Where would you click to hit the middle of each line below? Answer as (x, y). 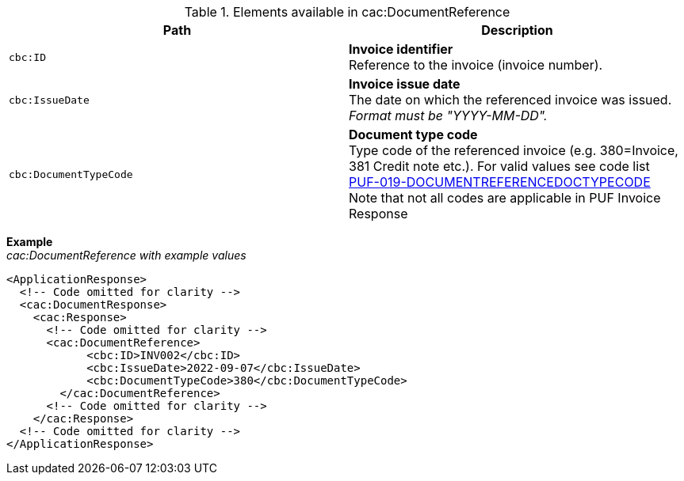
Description (517, 30)
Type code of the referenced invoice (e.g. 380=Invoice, (514, 150)
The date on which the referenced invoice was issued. (510, 100)
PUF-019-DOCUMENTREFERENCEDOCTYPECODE (500, 182)
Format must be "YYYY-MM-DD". (448, 116)
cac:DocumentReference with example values (126, 255)
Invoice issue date (405, 84)
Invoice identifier (401, 49)
